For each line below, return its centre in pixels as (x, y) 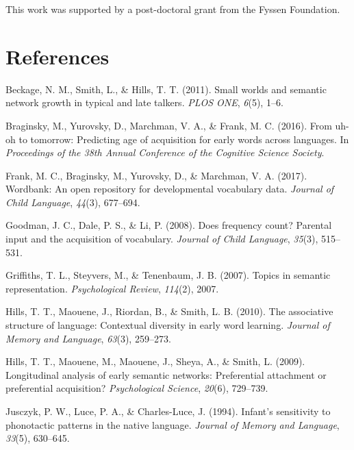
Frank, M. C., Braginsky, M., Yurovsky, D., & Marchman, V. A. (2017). (156, 175)
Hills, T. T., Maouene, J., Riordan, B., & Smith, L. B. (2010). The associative (169, 311)
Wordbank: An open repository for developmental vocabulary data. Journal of (170, 189)
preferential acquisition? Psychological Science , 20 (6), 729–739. (137, 388)
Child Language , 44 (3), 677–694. (73, 202)
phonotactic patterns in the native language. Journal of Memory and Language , (173, 424)
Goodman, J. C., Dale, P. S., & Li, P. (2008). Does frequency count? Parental (169, 225)
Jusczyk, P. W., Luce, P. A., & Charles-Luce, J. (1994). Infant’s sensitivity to (168, 411)
